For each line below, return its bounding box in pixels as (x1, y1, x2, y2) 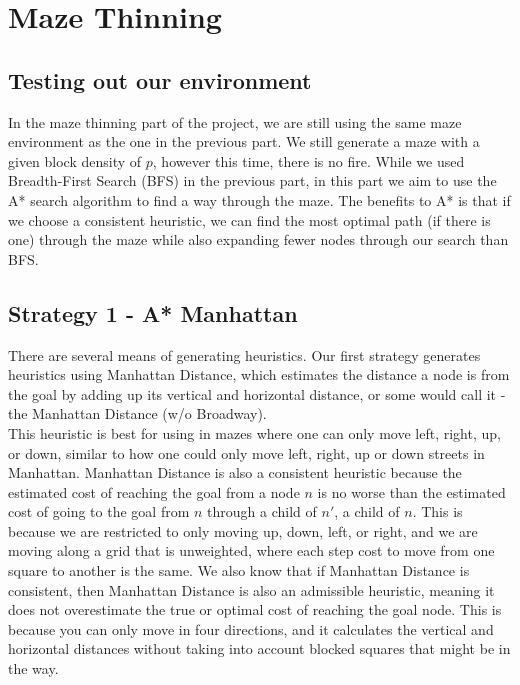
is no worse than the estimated (317, 481, 506, 502)
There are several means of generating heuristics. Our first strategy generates (8, 344, 481, 365)
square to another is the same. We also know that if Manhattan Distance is (8, 560, 470, 581)
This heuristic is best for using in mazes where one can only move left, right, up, (8, 422, 501, 443)
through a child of (207, 501, 317, 522)
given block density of (8, 150, 142, 171)
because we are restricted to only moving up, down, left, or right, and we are (8, 520, 478, 541)
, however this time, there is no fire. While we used (152, 150, 465, 171)
